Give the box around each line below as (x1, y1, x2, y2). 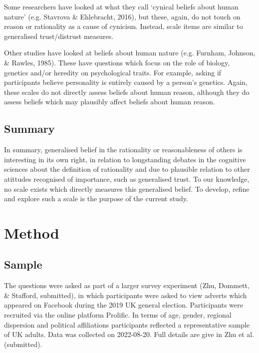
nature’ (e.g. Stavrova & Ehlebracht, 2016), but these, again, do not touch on (4, 11, 241, 21)
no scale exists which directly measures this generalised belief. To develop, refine (4, 183, 250, 194)
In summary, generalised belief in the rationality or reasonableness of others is (4, 144, 243, 155)
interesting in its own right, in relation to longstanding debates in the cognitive (4, 154, 246, 164)
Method (4, 222, 59, 243)
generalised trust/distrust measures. (4, 30, 114, 41)
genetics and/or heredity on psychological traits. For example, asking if (4, 67, 222, 77)
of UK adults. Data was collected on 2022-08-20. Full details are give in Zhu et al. (4, 329, 255, 340)
